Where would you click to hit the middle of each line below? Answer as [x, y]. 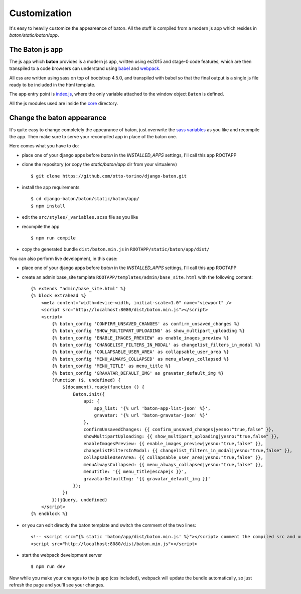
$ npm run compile [53, 238]
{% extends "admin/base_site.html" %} [79, 288]
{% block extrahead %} [59, 296]
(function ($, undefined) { [86, 380]
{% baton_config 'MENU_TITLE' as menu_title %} [111, 366]
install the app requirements [51, 187]
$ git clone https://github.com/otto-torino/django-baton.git [109, 176]
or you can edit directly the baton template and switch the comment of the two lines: [109, 525]
